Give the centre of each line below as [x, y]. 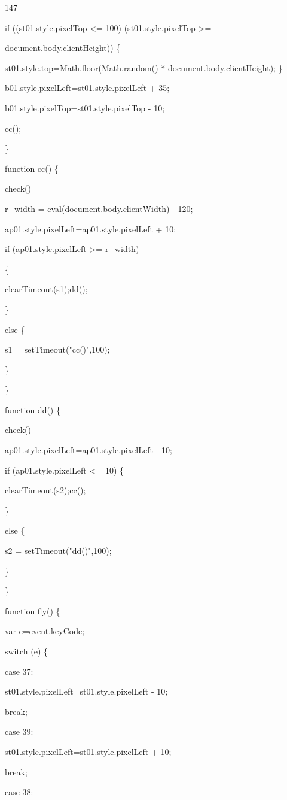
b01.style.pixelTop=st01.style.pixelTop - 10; [85, 107]
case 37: [19, 671]
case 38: [19, 792]
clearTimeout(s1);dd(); [46, 289]
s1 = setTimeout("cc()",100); [57, 349]
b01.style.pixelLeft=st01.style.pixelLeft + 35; [87, 88]
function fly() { [33, 610]
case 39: [19, 731]
